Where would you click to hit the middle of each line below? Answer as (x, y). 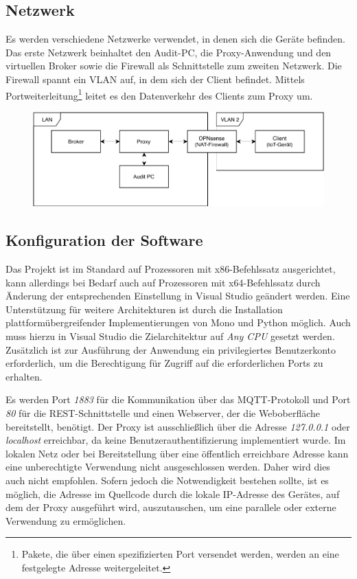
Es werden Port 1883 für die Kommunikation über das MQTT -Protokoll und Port (178, 399)
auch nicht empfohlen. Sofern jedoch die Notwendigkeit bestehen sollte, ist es (167, 480)
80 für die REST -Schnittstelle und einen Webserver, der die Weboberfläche (163, 413)
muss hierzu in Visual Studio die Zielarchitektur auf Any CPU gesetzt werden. (170, 336)
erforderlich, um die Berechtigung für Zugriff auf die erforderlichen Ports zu (164, 363)
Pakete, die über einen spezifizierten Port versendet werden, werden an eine (180, 554)
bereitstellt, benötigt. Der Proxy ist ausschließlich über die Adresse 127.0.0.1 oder (178, 426)
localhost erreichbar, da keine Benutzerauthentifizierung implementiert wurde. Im (176, 440)
